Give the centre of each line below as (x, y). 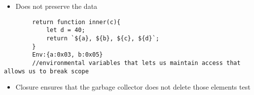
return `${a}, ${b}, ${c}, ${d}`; (103, 38)
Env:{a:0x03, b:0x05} (68, 55)
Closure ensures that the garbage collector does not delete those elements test (133, 87)
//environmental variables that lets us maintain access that (136, 63)
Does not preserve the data (56, 6)
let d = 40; (66, 30)
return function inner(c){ (76, 22)
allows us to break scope (46, 71)
